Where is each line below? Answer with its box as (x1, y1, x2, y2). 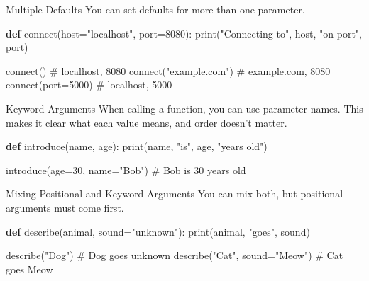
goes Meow (6, 261, 53, 276)
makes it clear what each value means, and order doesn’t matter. (6, 115, 287, 130)
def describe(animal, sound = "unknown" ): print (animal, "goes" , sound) (6, 224, 310, 239)
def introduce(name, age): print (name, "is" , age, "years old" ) (6, 139, 268, 154)
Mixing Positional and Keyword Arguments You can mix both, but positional (6, 186, 343, 201)
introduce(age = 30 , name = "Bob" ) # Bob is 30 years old (6, 162, 246, 177)
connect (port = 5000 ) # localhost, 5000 (6, 77, 172, 92)
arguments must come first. (6, 200, 124, 214)
